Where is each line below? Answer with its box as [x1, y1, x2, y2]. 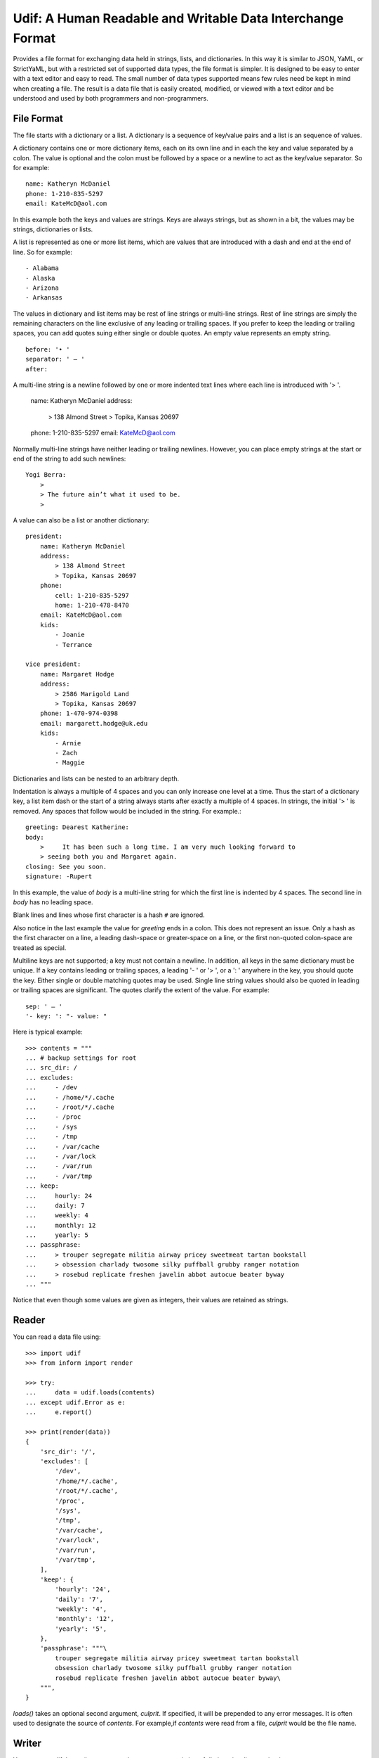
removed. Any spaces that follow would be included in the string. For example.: [13, 807, 241, 815]
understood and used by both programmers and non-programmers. [13, 94, 208, 102]
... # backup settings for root [25, 1054, 137, 1062]
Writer [13, 1738, 41, 1749]
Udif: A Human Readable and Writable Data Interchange [13, 11, 344, 26]
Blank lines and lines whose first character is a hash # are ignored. [13, 911, 205, 919]
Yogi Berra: [25, 471, 67, 479]
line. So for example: [13, 248, 73, 256]
